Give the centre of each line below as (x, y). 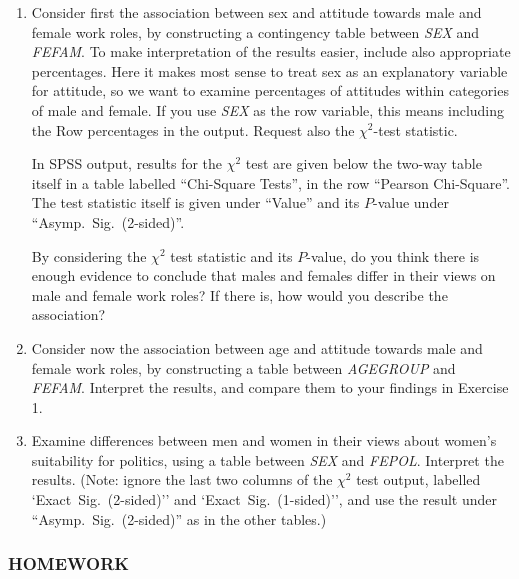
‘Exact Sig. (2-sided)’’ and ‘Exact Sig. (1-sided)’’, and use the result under (264, 499)
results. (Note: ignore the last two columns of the (182, 479)
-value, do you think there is (393, 255)
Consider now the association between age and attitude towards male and (257, 347)
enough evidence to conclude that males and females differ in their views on (263, 275)
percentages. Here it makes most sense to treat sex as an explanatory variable (269, 70)
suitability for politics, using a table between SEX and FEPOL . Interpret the (267, 459)
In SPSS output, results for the (127, 163)
